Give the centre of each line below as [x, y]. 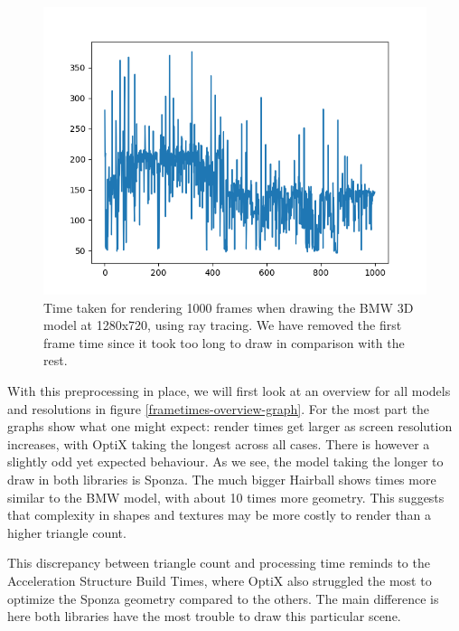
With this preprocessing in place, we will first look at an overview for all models [229, 390]
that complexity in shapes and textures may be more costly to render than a [220, 515]
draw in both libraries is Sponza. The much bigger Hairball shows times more [222, 479]
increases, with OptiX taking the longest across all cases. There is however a [219, 443]
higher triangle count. [67, 532]
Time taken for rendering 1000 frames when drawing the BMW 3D [229, 307]
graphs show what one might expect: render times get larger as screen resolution [230, 426]
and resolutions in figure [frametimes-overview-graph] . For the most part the [219, 408]
